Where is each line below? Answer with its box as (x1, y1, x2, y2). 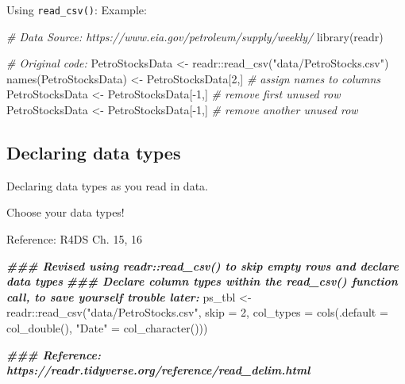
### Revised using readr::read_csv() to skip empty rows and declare (6, 257, 399, 274)
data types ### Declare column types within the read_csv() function (6, 273, 398, 290)
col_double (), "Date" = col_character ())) (6, 319, 208, 336)
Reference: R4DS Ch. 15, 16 (6, 231, 142, 248)
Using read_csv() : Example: (6, 2, 147, 17)
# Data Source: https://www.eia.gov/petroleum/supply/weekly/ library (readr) (6, 28, 384, 44)
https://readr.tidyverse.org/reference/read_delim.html (6, 362, 310, 378)
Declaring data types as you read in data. (6, 177, 208, 194)
